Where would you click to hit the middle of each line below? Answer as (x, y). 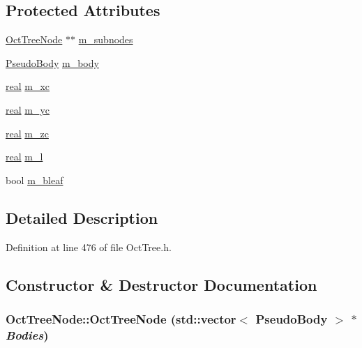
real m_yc (28, 109)
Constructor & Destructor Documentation (161, 284)
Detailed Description (82, 217)
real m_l (24, 157)
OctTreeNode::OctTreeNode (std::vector (121, 318)
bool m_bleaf (35, 180)
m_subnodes (106, 39)
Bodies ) (27, 334)
